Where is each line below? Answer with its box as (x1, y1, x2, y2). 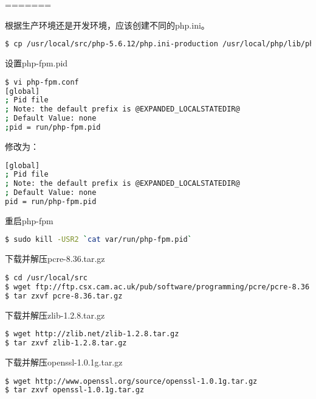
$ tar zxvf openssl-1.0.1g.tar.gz (5, 386, 145, 395)
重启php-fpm (5, 214, 53, 227)
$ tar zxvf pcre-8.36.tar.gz (5, 291, 123, 300)
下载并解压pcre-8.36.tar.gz (5, 252, 105, 265)
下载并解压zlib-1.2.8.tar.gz (5, 308, 105, 321)
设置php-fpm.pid (5, 57, 68, 69)
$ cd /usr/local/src (5, 273, 88, 282)
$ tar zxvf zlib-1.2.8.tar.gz (5, 339, 127, 348)
